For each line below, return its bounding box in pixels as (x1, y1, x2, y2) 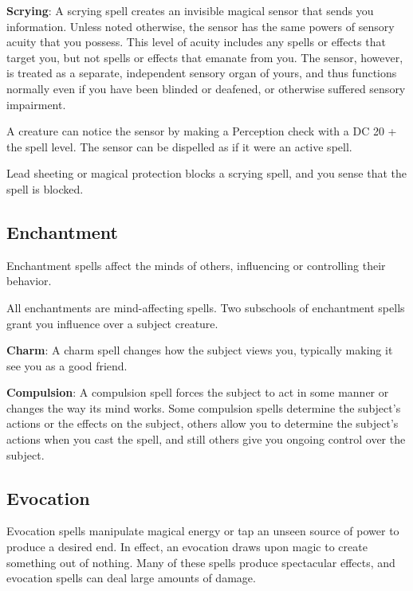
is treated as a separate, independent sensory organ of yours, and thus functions (6, 65, 397, 81)
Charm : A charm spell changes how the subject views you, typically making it (6, 342, 393, 358)
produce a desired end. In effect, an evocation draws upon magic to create (6, 538, 368, 555)
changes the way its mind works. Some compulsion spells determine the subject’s (6, 399, 401, 416)
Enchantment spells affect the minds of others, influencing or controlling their (6, 256, 386, 273)
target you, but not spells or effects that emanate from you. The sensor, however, (6, 49, 403, 65)
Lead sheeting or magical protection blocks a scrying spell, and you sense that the (6, 165, 407, 182)
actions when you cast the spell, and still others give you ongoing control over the (6, 431, 406, 448)
